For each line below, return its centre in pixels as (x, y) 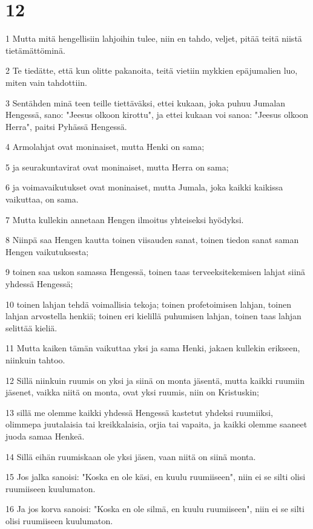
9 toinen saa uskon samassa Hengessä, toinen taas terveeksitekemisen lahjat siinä (156, 272)
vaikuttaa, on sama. (42, 199)
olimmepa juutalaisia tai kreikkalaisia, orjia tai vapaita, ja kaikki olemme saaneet (156, 424)
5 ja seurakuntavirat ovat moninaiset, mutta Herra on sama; (117, 167)
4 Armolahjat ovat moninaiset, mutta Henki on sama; (105, 147)
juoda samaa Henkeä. (45, 436)
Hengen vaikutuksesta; (47, 251)
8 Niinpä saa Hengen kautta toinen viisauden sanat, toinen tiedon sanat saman (152, 240)
